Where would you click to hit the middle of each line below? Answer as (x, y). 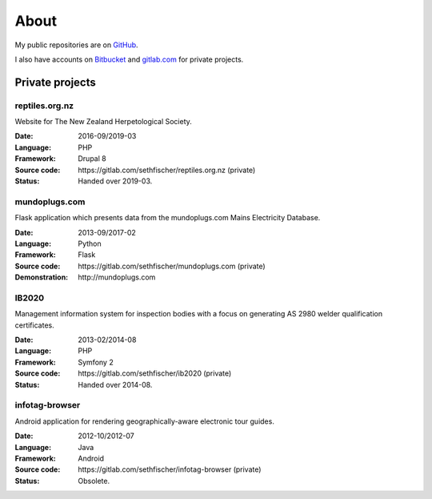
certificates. (35, 325)
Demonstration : (42, 277)
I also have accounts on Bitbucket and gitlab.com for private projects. (129, 59)
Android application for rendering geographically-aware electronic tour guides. (145, 421)
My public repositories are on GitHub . (77, 45)
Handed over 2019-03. (115, 181)
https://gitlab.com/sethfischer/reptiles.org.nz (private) (167, 170)
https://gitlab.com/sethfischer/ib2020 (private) (155, 373)
